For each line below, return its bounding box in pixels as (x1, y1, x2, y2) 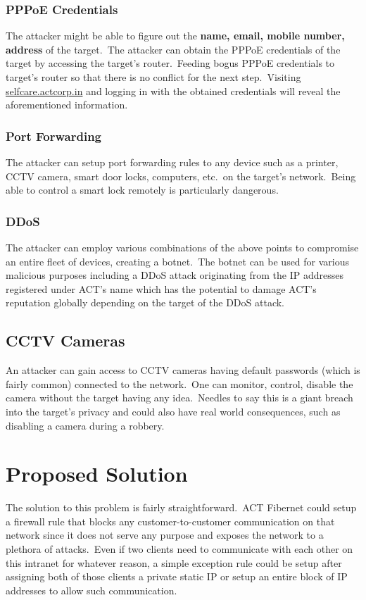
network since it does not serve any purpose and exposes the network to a (6, 527, 324, 542)
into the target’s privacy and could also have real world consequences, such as (6, 404, 341, 418)
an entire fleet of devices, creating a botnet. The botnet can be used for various (6, 254, 350, 268)
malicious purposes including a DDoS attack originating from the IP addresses (6, 268, 343, 282)
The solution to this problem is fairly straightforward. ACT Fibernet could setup (6, 500, 357, 515)
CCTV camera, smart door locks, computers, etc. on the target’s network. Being (6, 168, 356, 183)
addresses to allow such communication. (6, 582, 177, 597)
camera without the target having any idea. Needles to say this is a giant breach (6, 390, 353, 405)
